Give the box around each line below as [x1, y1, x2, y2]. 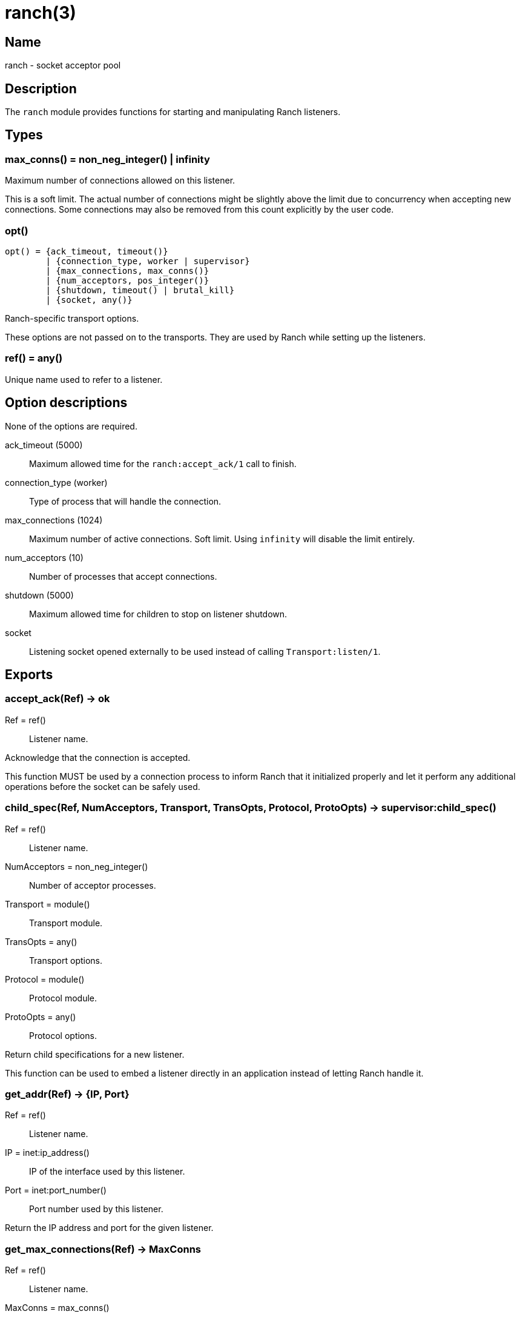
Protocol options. [29, 1030, 97, 1041]
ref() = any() [5, 352, 63, 365]
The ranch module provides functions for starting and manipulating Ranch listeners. [5, 107, 341, 118]
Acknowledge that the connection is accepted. [5, 752, 191, 763]
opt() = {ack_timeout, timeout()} [5, 246, 168, 256]
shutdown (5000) [5, 589, 74, 600]
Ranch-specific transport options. [5, 313, 139, 323]
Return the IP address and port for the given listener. [5, 1222, 214, 1233]
